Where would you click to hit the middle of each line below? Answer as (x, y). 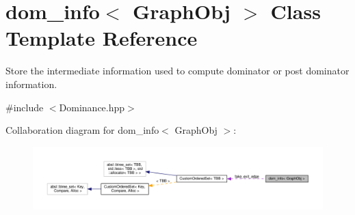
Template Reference (102, 38)
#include (25, 107)
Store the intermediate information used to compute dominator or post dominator (177, 71)
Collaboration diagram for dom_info (82, 130)
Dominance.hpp (92, 107)
